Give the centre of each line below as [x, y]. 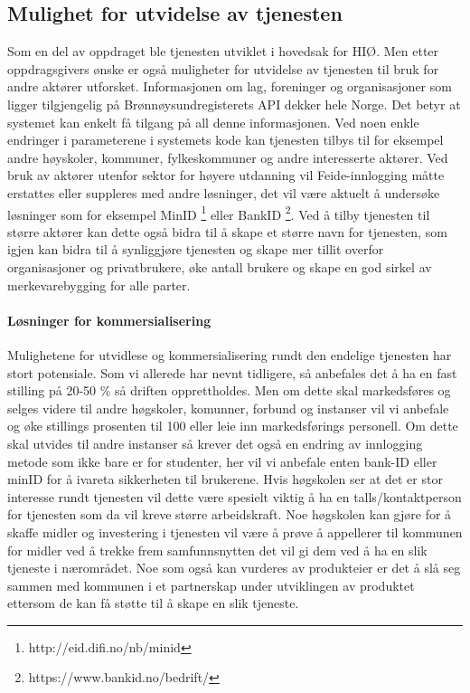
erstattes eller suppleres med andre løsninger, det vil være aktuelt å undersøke [224, 192]
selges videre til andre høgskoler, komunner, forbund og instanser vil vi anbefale [228, 408]
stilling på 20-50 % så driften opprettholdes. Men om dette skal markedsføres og [229, 390]
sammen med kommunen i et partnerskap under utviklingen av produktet [211, 585]
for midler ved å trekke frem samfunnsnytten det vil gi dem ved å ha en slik [217, 550]
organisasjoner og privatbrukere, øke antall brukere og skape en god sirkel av [220, 266]
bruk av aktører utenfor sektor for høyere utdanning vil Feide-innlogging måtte [226, 175]
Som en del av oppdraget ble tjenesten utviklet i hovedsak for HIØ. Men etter [223, 51]
